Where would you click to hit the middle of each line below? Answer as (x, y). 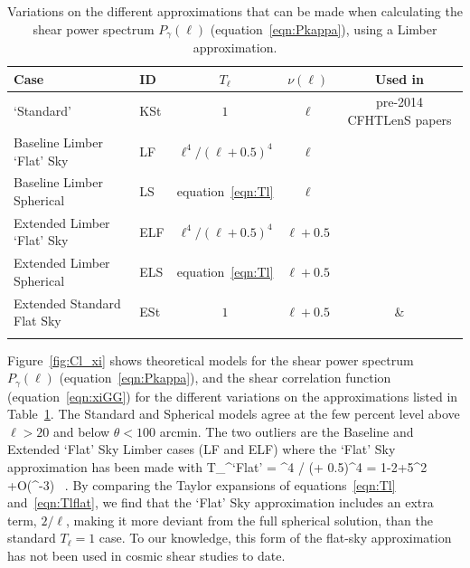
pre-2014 (399, 102)
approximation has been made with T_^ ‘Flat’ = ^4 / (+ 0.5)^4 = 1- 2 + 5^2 (217, 467)
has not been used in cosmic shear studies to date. (146, 555)
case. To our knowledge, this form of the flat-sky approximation (275, 538)
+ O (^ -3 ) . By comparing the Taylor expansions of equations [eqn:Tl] (202, 484)
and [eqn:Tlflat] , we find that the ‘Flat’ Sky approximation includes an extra (221, 502)
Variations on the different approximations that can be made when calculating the (235, 11)
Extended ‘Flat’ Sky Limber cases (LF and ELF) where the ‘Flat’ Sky (202, 449)
